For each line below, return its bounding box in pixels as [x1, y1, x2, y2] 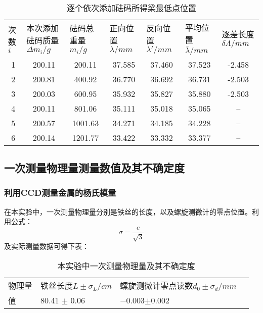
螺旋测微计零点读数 [120, 279, 193, 291]
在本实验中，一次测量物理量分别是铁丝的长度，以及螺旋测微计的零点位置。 [4, 206, 252, 217]
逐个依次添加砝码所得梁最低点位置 [66, 2, 196, 14]
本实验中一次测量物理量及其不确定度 [57, 259, 195, 272]
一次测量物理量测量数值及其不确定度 [4, 160, 185, 175]
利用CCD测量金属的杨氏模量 [4, 186, 116, 199]
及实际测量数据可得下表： [4, 241, 89, 251]
